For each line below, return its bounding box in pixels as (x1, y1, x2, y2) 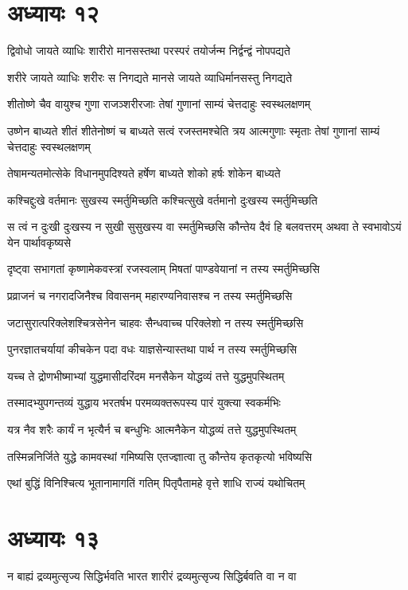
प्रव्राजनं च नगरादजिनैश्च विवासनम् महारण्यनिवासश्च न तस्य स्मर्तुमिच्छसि (7, 287, 293, 304)
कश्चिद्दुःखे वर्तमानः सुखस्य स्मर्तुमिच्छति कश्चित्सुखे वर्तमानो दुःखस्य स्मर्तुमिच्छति (7, 191, 318, 208)
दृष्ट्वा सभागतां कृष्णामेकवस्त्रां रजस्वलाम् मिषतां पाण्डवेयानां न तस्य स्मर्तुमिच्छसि (7, 260, 320, 277)
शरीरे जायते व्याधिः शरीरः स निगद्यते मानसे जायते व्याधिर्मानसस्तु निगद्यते (7, 68, 293, 85)
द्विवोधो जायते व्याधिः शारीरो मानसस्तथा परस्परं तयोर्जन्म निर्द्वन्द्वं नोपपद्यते (7, 42, 290, 59)
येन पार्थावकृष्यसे (7, 233, 72, 250)
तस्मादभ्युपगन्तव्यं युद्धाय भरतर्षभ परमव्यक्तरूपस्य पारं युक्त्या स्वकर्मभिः (7, 394, 281, 411)
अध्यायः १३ (7, 522, 99, 553)
